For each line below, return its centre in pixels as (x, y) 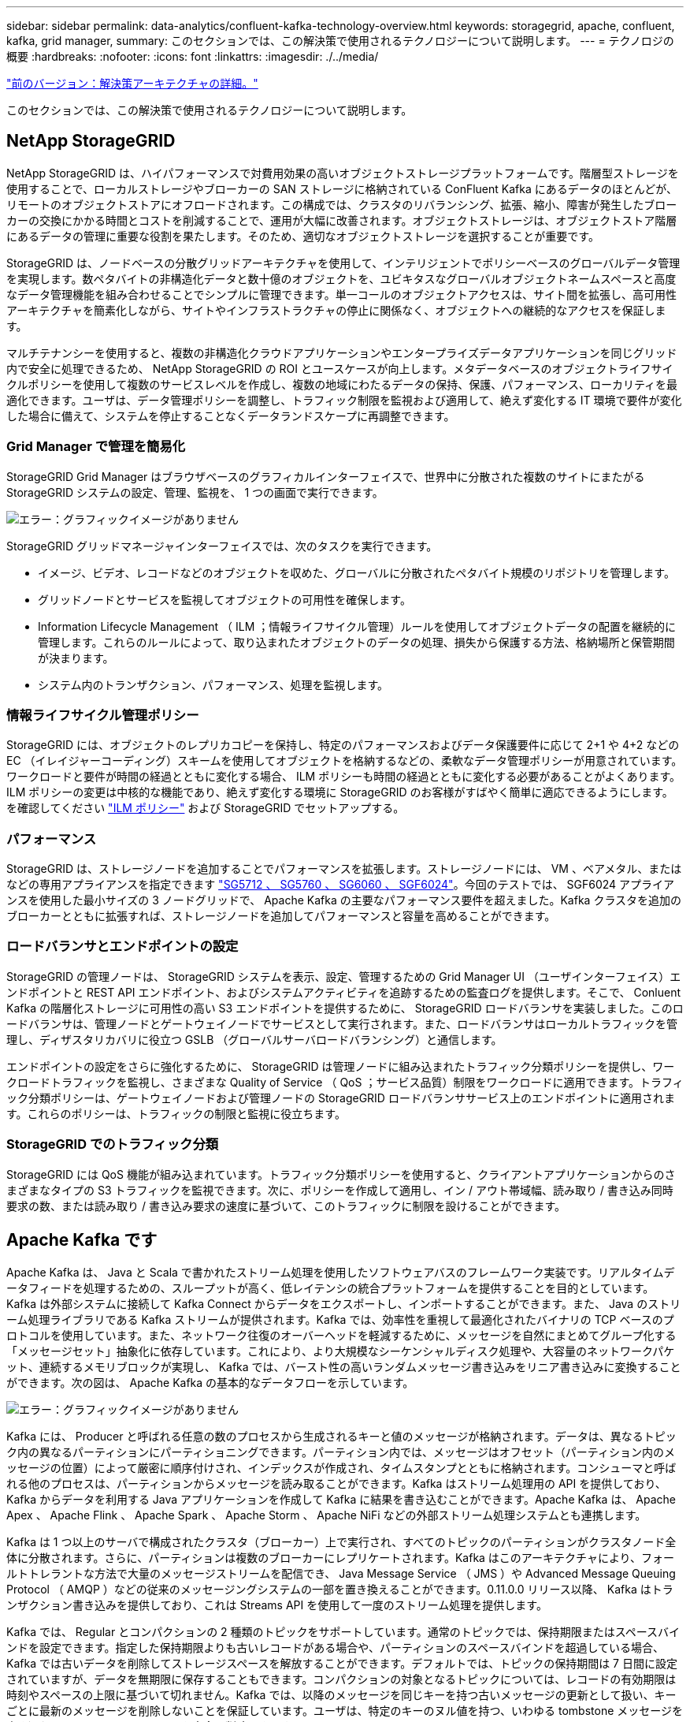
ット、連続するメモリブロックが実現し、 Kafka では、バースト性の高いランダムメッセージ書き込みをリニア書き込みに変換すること (344, 1367)
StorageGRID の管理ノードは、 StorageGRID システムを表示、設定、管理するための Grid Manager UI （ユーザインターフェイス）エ (344, 976)
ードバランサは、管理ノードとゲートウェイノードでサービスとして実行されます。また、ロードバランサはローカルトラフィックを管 (342, 1023)
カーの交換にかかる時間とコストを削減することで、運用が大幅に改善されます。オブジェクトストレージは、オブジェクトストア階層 (342, 220)
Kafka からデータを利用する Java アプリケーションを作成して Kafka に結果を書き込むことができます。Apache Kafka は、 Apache (341, 1500)
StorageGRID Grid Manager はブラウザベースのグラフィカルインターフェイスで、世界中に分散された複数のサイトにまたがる (326, 476)
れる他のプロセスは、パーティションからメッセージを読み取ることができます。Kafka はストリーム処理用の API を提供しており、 (336, 1484)
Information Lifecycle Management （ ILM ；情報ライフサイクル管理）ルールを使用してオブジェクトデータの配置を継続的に (357, 626)
